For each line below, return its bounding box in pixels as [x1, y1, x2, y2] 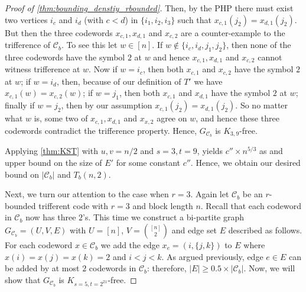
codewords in [89, 262, 136, 274]
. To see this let [61, 38, 118, 51]
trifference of [5, 38, 51, 51]
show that [5, 273, 41, 285]
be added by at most [5, 262, 80, 274]
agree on [157, 112, 187, 124]
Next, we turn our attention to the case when [5, 188, 169, 200]
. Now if [89, 63, 118, 75]
